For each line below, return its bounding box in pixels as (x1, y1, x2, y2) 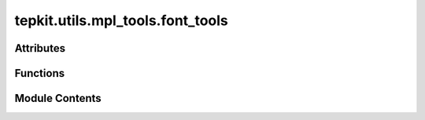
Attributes (14, 42, 66, 55)
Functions (14, 67, 65, 80)
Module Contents (14, 92, 102, 105)
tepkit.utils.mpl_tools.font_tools (14, 12, 228, 29)
